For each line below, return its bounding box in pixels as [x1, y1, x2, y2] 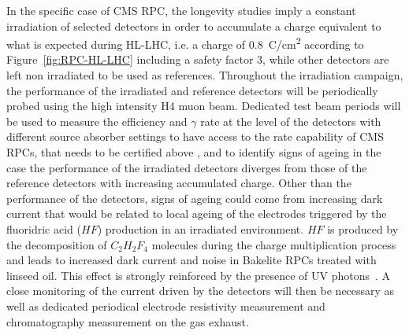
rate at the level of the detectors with [200, 112, 381, 129]
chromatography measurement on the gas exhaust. [6, 313, 249, 329]
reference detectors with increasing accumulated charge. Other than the [6, 175, 351, 191]
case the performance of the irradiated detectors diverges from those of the [6, 159, 367, 175]
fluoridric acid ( [6, 220, 81, 237]
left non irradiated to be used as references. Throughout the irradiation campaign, [6, 67, 403, 83]
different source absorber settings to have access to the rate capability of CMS [6, 128, 384, 145]
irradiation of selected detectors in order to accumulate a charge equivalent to [6, 17, 381, 34]
